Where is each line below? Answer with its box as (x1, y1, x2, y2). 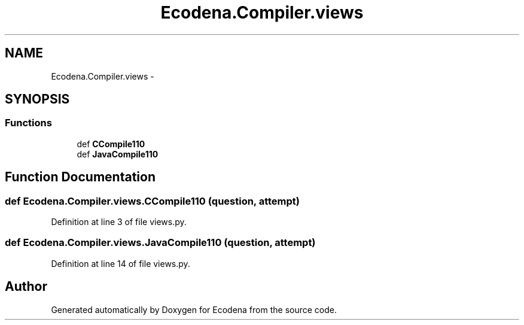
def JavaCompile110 (77, 148, 159, 159)
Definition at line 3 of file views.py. (51, 217, 187, 227)
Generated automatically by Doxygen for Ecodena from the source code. (51, 304, 337, 315)
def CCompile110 (77, 138, 145, 149)
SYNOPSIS (5, 92, 70, 107)
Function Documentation (5, 169, 156, 185)
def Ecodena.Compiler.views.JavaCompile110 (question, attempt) (5, 236, 316, 249)
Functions (5, 117, 52, 129)
